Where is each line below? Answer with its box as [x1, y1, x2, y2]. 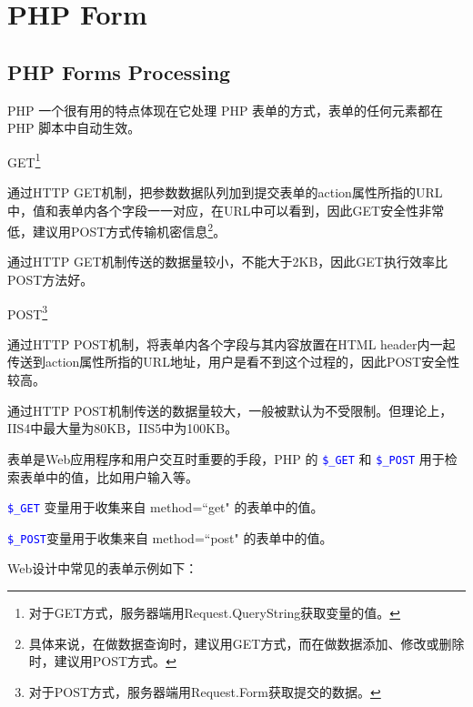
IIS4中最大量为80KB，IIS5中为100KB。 [7, 419, 238, 438]
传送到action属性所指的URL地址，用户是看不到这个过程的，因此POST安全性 [7, 352, 460, 371]
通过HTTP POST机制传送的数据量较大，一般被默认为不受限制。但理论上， [7, 400, 453, 419]
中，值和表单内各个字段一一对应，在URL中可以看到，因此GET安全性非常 [7, 200, 445, 219]
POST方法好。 [7, 270, 94, 289]
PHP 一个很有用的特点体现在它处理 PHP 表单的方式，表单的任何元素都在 [7, 100, 444, 119]
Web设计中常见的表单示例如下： [7, 559, 198, 578]
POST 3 [7, 301, 48, 323]
